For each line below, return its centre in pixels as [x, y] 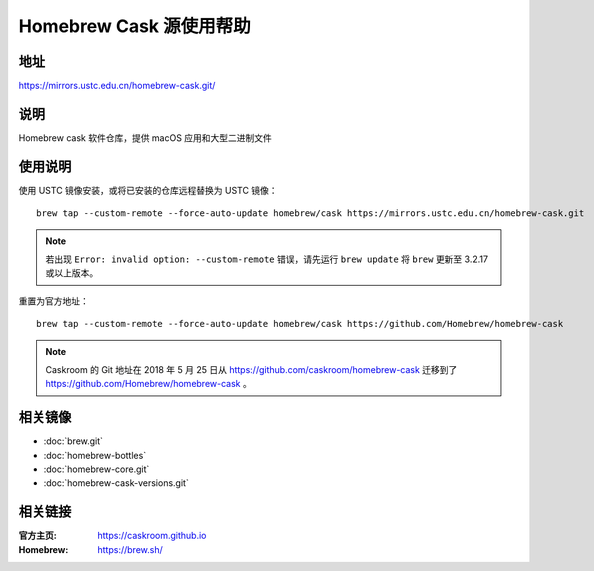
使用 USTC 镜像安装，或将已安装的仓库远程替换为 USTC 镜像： [148, 190]
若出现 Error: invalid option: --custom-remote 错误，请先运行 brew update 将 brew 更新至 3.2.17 [267, 259]
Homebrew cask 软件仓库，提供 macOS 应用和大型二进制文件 [145, 137]
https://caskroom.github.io [152, 536]
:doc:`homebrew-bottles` [95, 455]
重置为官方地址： [53, 301]
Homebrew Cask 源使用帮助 [134, 26]
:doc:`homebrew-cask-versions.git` [116, 483]
